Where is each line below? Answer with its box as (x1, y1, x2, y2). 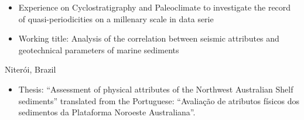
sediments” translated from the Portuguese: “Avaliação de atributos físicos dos (18, 94, 300, 107)
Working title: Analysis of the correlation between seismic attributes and (18, 32, 279, 44)
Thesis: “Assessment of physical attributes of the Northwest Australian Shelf (18, 83, 293, 95)
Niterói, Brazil (5, 63, 56, 76)
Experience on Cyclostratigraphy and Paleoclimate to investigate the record (18, 1, 291, 13)
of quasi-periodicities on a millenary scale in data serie (18, 12, 214, 25)
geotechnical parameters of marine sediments (18, 43, 179, 56)
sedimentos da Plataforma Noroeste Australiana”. (18, 106, 196, 118)
